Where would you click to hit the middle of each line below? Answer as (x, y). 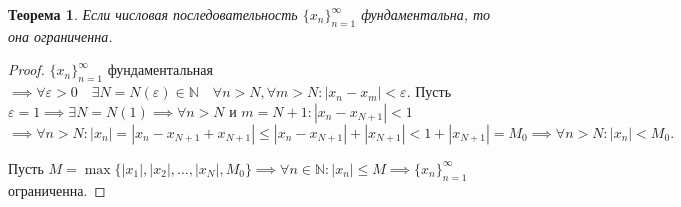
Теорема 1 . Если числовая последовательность (153, 14)
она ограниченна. (60, 35)
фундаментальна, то (426, 14)
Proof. (26, 69)
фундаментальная (160, 69)
